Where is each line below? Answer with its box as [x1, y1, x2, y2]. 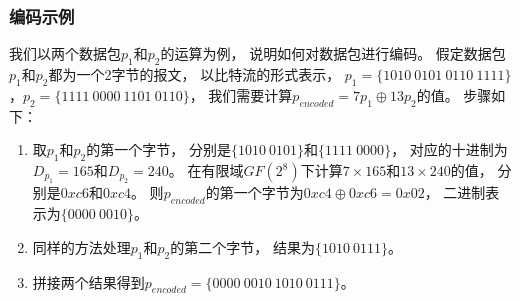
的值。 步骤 [416, 84, 492, 105]
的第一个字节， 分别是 [86, 139, 231, 160]
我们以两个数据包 [9, 43, 121, 64]
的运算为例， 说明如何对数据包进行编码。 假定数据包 [160, 43, 506, 64]
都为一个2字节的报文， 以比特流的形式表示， [48, 64, 341, 85]
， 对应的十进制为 [391, 139, 508, 160]
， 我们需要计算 [189, 84, 293, 105]
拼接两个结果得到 [32, 271, 145, 292]
